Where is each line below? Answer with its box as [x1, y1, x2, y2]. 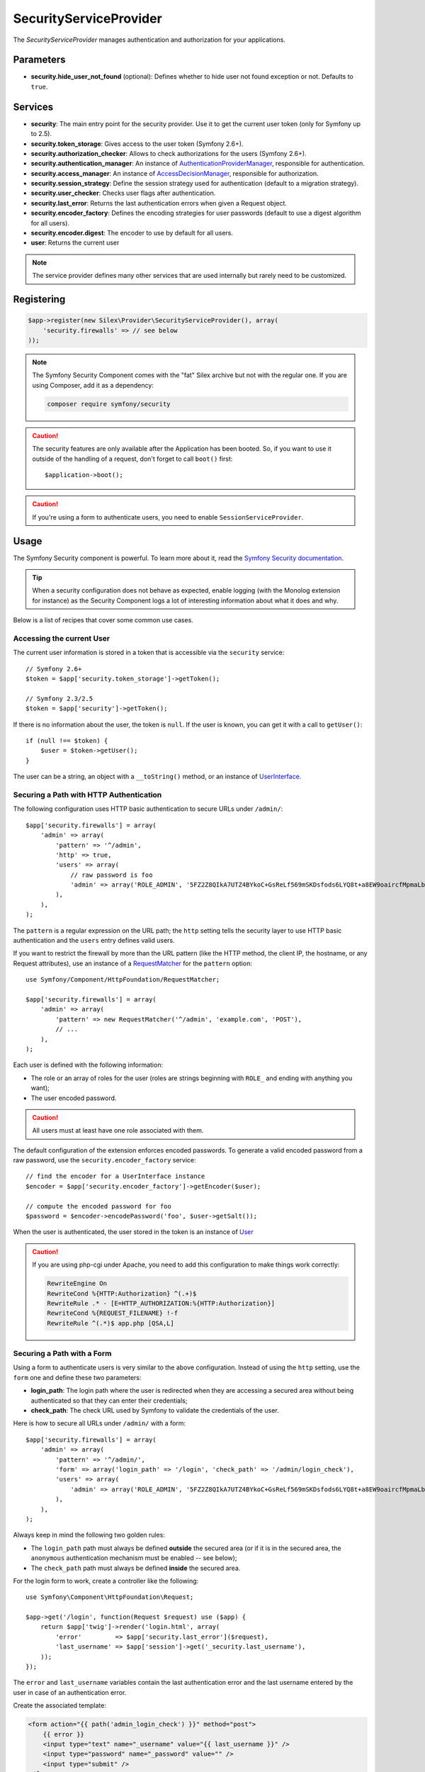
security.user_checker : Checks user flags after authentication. [30, 189, 216, 198]
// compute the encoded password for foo [25, 1202, 171, 1210]
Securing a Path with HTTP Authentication [13, 790, 162, 800]
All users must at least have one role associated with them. [32, 1126, 204, 1135]
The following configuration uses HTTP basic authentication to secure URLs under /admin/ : [13, 804, 283, 813]
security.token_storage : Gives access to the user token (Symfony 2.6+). [30, 139, 244, 148]
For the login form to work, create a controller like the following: [13, 1576, 199, 1585]
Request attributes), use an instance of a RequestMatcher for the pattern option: [13, 959, 253, 968]
